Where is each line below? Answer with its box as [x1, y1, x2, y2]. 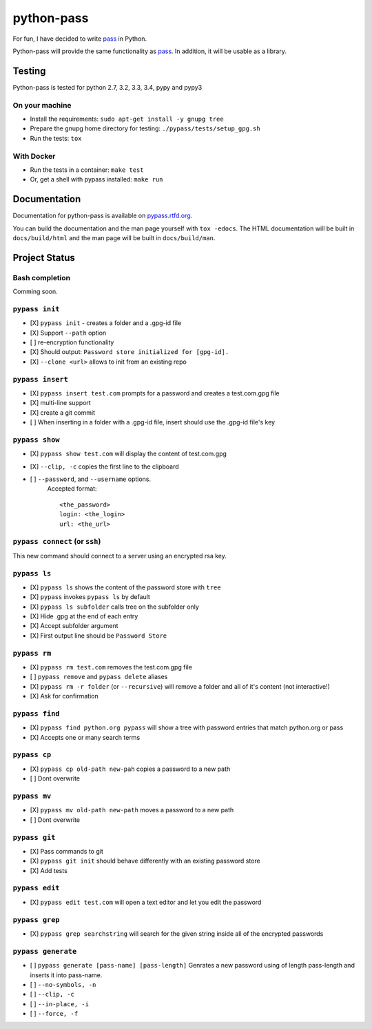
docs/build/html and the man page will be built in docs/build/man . [12, 233, 216, 242]
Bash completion [12, 273, 71, 282]
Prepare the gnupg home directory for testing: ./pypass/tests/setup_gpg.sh [30, 124, 261, 133]
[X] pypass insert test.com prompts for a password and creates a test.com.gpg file [30, 389, 280, 397]
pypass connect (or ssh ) [12, 537, 101, 547]
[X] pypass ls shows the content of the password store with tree [30, 583, 221, 591]
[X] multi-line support [30, 399, 91, 407]
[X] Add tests [30, 866, 68, 874]
